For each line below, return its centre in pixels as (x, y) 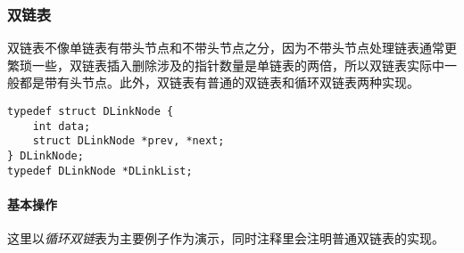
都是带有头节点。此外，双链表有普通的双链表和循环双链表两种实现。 (219, 82)
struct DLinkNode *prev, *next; (128, 141)
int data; (62, 126)
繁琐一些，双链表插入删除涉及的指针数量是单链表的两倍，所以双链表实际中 (226, 65)
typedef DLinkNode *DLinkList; (100, 171)
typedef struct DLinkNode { (91, 111)
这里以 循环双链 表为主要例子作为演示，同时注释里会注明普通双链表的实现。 (226, 238)
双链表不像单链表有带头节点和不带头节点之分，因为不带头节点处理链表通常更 (232, 48)
